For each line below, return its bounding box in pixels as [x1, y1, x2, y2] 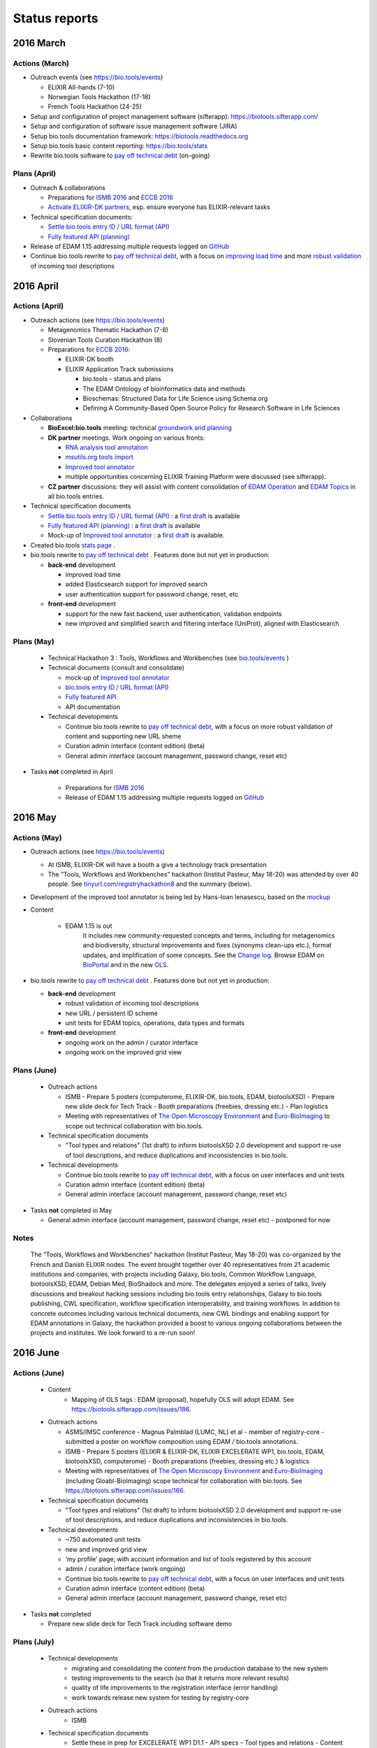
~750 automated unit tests [65, 1535, 141, 1544]
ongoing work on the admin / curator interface [65, 1038, 198, 1047]
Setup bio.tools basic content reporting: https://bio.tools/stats [30, 142, 208, 150]
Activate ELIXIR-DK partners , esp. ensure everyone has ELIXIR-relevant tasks [47, 203, 270, 211]
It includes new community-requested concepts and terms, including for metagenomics [82, 931, 335, 940]
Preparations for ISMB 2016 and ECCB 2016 [47, 193, 174, 201]
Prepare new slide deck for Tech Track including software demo [47, 1619, 232, 1628]
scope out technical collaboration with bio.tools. [65, 1122, 204, 1130]
